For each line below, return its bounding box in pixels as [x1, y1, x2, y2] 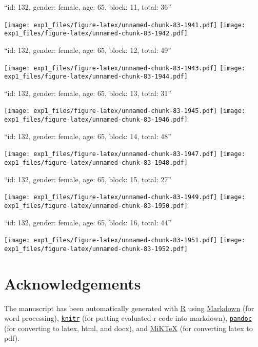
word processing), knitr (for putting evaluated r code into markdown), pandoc [4, 313, 252, 323]
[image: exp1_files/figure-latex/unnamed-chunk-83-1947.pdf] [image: [4, 150, 246, 158]
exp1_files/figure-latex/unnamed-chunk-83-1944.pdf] [4, 73, 188, 81]
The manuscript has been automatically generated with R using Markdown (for [4, 302, 254, 313]
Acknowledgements [4, 273, 141, 294]
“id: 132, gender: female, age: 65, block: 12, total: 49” [4, 44, 171, 55]
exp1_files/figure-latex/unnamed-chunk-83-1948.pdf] [4, 159, 188, 166]
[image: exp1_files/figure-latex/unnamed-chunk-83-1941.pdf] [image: [4, 21, 246, 29]
